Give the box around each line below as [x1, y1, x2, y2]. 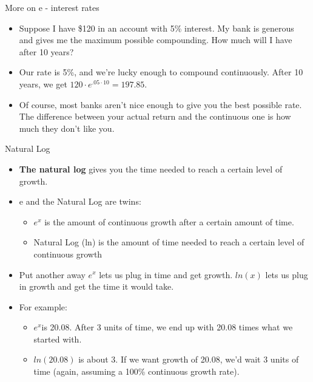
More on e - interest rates [5, 1, 99, 13]
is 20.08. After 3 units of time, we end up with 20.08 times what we [41, 321, 293, 333]
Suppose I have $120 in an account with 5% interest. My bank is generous [19, 21, 294, 34]
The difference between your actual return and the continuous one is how [19, 110, 291, 123]
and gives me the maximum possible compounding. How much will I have [19, 33, 292, 46]
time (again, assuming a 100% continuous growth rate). [33, 365, 240, 378]
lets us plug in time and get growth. [99, 268, 233, 281]
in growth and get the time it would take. [19, 280, 174, 293]
